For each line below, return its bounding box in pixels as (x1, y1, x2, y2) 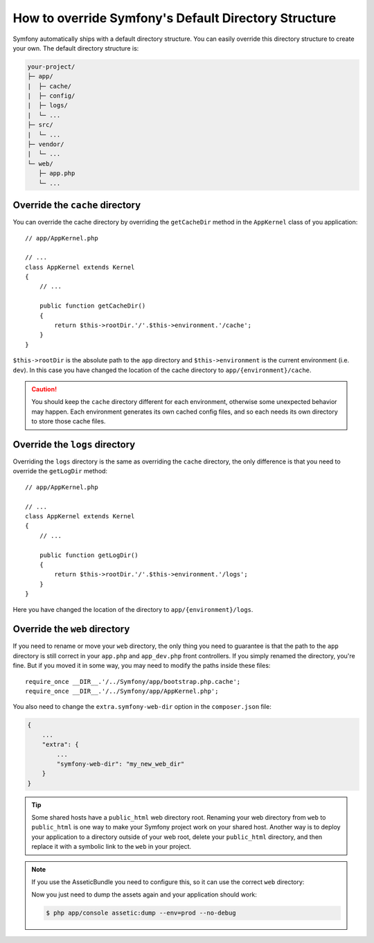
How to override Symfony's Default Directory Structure (12, 10, 337, 26)
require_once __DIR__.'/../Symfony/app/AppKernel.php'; (25, 687, 219, 695)
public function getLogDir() (39, 551, 139, 559)
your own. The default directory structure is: (12, 44, 139, 52)
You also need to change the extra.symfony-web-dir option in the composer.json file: (12, 703, 271, 711)
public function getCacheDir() (39, 302, 146, 310)
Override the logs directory (12, 439, 136, 450)
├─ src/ (27, 121, 53, 129)
